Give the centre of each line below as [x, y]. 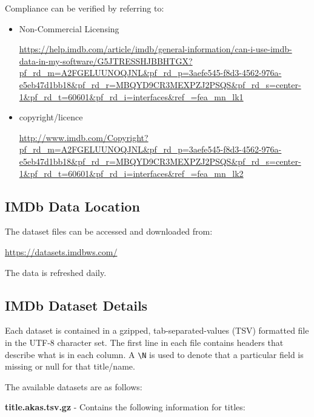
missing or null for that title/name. [70, 366]
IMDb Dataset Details [76, 305]
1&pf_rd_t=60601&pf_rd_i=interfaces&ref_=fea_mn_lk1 [131, 96]
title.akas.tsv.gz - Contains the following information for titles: [125, 407]
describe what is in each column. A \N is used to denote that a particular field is [154, 354]
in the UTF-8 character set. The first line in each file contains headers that [144, 342]
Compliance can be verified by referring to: [85, 8]
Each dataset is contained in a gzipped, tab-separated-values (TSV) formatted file [157, 330]
